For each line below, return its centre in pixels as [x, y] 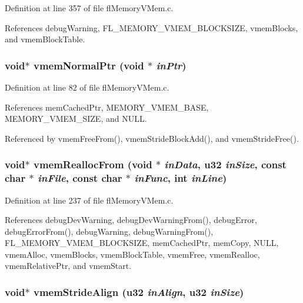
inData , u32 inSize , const [225, 164]
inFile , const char [80, 178]
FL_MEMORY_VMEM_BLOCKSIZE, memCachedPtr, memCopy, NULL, [142, 243]
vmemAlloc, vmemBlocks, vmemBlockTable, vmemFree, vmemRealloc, [132, 254]
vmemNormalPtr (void [89, 65]
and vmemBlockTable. [45, 39]
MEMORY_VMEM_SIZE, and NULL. [76, 119]
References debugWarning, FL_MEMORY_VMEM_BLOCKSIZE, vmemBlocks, [151, 27]
